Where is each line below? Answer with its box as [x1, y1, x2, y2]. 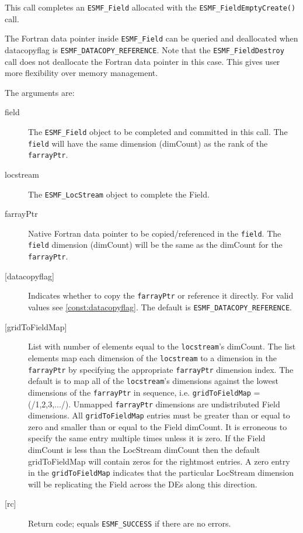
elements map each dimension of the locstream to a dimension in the [28, 351, 277, 364]
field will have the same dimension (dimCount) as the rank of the [28, 137, 268, 149]
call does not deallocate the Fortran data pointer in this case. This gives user [5, 55, 280, 67]
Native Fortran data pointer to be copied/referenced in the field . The [28, 227, 281, 239]
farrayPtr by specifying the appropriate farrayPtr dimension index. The [28, 363, 294, 375]
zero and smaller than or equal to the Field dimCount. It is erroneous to [28, 420, 287, 432]
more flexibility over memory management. [5, 67, 158, 79]
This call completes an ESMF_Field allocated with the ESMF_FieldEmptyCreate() [5, 1, 296, 13]
